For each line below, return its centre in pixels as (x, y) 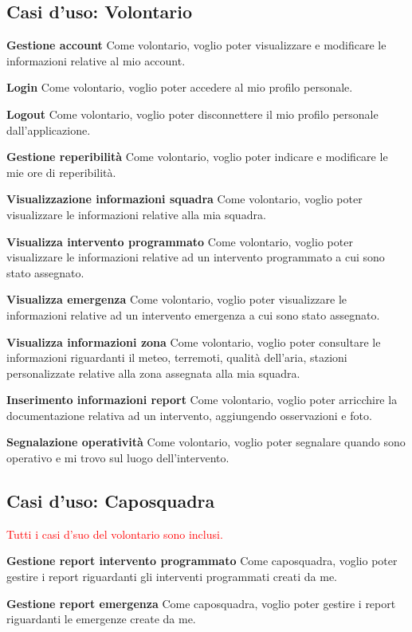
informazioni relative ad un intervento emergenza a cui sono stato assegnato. (193, 314)
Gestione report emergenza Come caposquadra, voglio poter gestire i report (201, 603)
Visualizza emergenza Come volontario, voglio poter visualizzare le (177, 299)
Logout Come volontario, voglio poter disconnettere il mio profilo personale (192, 114)
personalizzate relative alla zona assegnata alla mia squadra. (153, 373)
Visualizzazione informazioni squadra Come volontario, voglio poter (184, 199)
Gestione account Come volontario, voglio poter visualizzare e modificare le (196, 45)
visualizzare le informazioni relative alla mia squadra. (136, 214)
